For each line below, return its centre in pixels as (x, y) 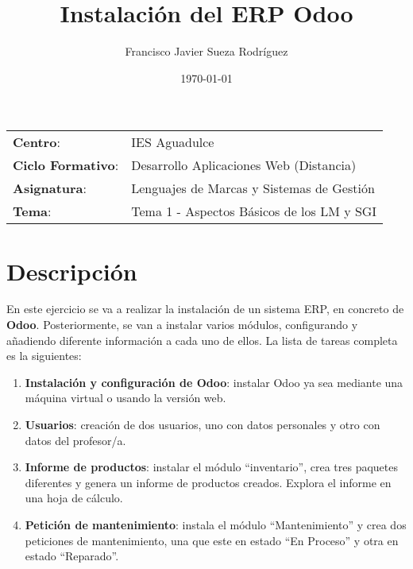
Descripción (72, 271)
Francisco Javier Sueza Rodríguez (206, 51)
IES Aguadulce (173, 142)
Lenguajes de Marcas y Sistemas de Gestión (253, 188)
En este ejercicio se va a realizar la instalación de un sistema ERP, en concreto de (205, 309)
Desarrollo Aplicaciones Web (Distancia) (244, 165)
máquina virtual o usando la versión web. (125, 398)
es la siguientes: (44, 356)
